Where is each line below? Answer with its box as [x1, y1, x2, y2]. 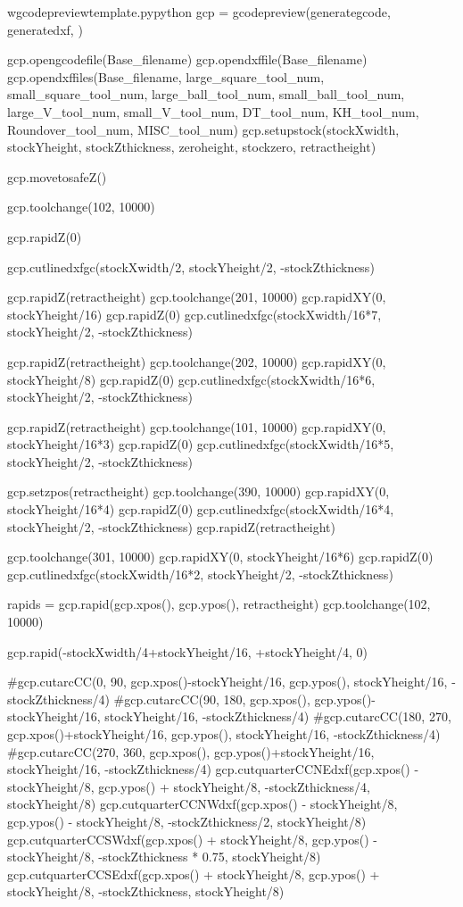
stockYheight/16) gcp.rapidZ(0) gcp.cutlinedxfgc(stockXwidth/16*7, [7, 304, 382, 323]
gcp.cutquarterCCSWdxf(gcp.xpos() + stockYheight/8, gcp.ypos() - [7, 829, 377, 848]
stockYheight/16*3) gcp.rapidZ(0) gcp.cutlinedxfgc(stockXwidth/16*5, [7, 435, 394, 453]
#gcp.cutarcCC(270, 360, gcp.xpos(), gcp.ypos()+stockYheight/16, [7, 742, 375, 761]
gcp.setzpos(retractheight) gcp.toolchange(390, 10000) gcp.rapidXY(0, [7, 482, 390, 501]
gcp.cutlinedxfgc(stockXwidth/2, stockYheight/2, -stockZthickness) [7, 257, 375, 276]
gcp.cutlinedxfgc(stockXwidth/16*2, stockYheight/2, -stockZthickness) [7, 564, 393, 583]
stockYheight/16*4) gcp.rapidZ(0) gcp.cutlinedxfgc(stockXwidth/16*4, [7, 500, 394, 519]
